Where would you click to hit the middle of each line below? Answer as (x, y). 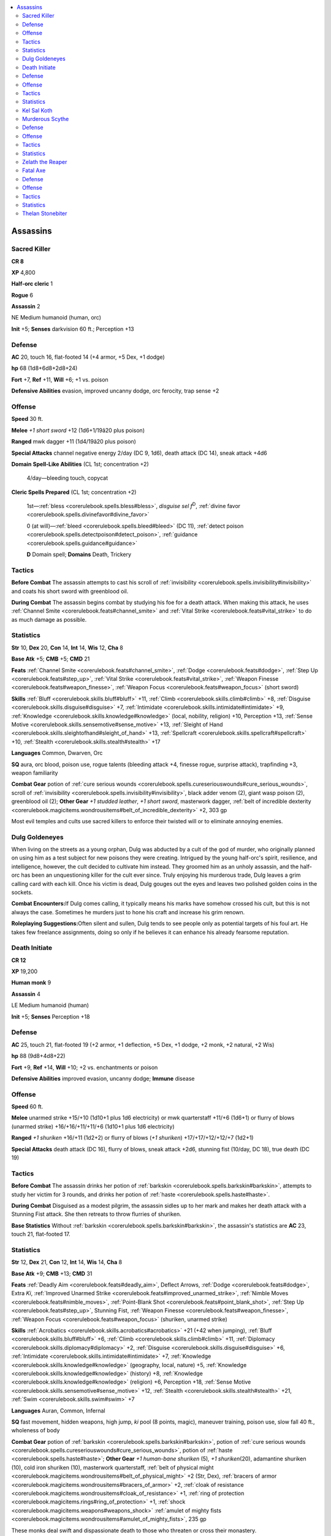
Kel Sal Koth (37, 110)
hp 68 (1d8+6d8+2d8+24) (44, 368)
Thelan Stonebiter (45, 214)
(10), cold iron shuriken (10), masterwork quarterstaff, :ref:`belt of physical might (112, 1467)
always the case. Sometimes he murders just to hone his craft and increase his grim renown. (128, 912)
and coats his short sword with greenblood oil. (70, 591)
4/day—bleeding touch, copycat (67, 478)
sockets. (22, 892)
